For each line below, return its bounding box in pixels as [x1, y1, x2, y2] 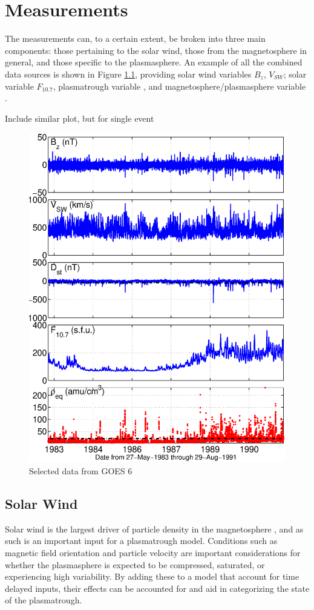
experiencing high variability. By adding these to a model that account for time [5, 570, 299, 583]
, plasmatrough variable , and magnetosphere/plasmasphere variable [53, 79, 306, 92]
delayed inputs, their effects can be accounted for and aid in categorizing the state [5, 582, 310, 594]
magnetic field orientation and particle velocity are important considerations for [5, 546, 301, 559]
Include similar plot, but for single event [5, 111, 154, 124]
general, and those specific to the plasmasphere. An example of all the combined [5, 56, 303, 68]
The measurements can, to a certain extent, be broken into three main [5, 32, 266, 45]
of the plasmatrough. [5, 594, 82, 606]
